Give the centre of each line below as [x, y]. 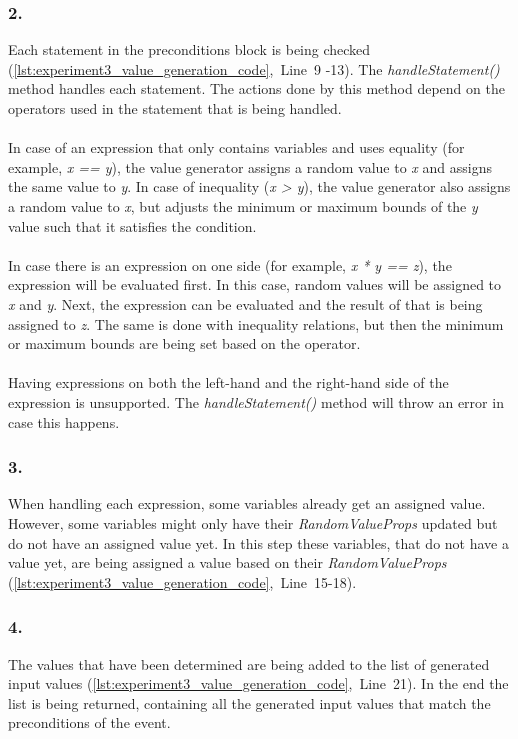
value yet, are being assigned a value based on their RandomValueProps [227, 562]
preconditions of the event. [89, 722]
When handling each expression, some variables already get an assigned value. [247, 503]
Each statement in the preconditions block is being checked [189, 49]
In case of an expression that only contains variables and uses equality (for [236, 147]
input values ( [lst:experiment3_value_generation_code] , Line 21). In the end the [258, 683]
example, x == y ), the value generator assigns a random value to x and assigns [250, 166]
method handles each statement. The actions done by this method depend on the [256, 88]
